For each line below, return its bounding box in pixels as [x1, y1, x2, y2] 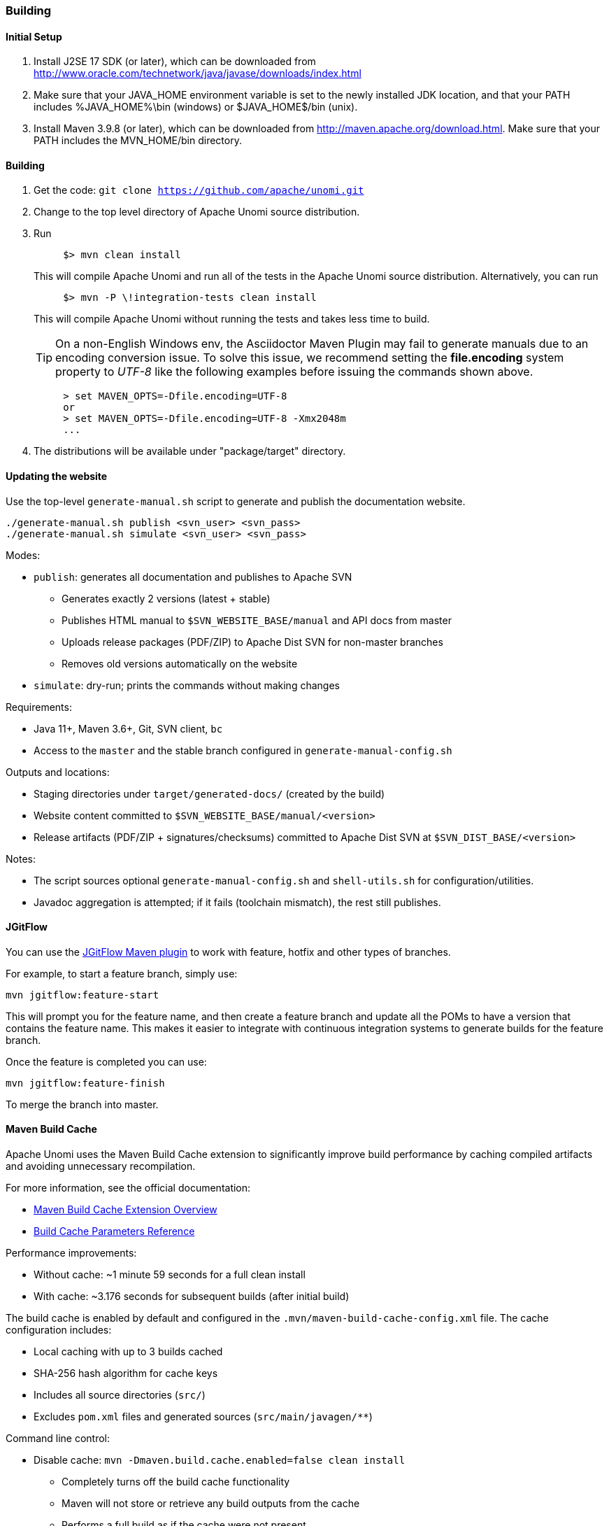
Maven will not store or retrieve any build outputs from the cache [62, 1497, 360, 1510]
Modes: [6, 549, 41, 561]
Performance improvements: [6, 1247, 137, 1259]
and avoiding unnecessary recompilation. [6, 1160, 196, 1173]
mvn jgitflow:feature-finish [6, 1077, 165, 1089]
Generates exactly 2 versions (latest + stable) [62, 592, 271, 605]
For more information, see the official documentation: [6, 1182, 251, 1194]
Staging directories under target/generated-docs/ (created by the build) [34, 787, 385, 800]
